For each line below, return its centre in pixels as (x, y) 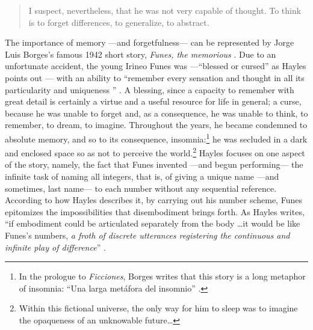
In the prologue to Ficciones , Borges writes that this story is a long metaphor (162, 276)
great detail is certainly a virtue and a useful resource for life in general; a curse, (153, 101)
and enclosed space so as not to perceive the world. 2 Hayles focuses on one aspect (155, 152)
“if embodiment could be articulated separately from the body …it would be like (153, 223)
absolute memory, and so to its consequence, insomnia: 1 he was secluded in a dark (156, 138)
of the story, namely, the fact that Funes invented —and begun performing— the (154, 164)
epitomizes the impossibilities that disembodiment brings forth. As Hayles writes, (155, 211)
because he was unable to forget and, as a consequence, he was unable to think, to (156, 113)
